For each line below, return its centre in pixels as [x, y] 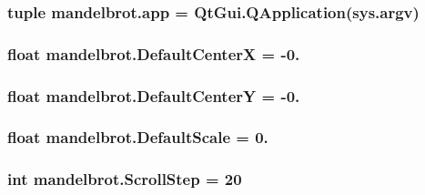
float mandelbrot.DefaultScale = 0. [138, 137]
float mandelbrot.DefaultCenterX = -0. [154, 53]
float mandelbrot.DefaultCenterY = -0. [154, 95]
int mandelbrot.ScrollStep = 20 [125, 179]
